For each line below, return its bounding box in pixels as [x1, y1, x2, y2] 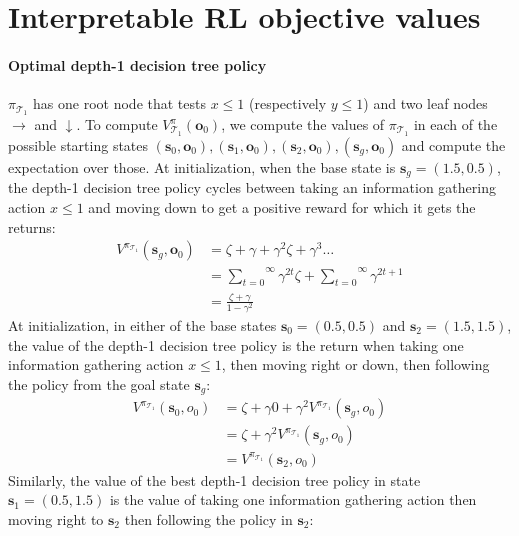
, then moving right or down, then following [221, 354, 490, 375]
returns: [8, 216, 56, 237]
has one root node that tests [33, 93, 207, 114]
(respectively [249, 93, 327, 114]
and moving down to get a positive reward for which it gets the [88, 196, 476, 217]
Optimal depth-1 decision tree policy [8, 54, 267, 75]
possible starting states [8, 134, 149, 155]
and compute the [401, 134, 506, 155]
